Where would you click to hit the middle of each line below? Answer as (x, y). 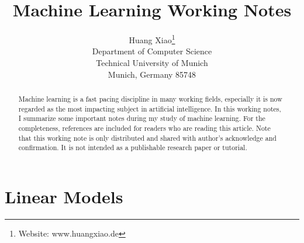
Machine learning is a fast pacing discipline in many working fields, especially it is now (150, 98)
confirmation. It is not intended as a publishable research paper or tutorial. (133, 147)
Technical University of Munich (152, 62)
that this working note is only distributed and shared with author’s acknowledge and (147, 138)
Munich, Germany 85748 (152, 74)
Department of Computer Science (152, 51)
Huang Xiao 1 (152, 39)
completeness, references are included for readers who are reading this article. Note (144, 128)
